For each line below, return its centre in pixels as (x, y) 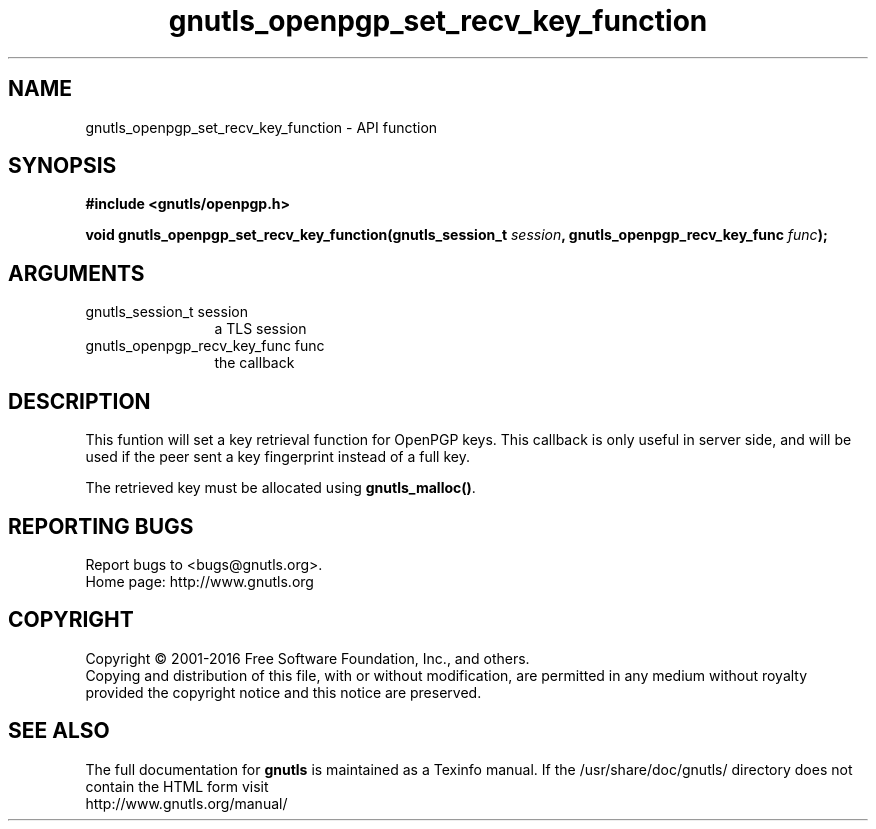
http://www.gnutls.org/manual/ (186, 803)
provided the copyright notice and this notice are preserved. (283, 692)
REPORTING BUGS (101, 526)
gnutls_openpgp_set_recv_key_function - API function (261, 127)
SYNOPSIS (62, 166)
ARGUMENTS (76, 273)
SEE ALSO (59, 731)
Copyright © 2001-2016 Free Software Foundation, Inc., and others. (307, 658)
